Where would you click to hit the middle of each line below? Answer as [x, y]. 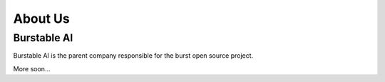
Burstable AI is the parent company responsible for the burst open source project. [133, 56]
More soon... [32, 68]
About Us [42, 19]
